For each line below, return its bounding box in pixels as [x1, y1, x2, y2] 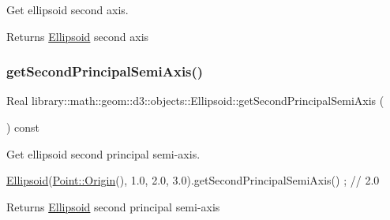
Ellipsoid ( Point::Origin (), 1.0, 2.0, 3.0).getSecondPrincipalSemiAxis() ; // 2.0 [6, 172, 380, 188]
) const [6, 119, 40, 135]
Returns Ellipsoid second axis [6, 28, 149, 44]
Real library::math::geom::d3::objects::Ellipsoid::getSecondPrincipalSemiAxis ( [6, 92, 384, 109]
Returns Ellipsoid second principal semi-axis [6, 198, 220, 214]
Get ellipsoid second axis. [6, 2, 129, 17]
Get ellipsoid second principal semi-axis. [6, 145, 201, 162]
